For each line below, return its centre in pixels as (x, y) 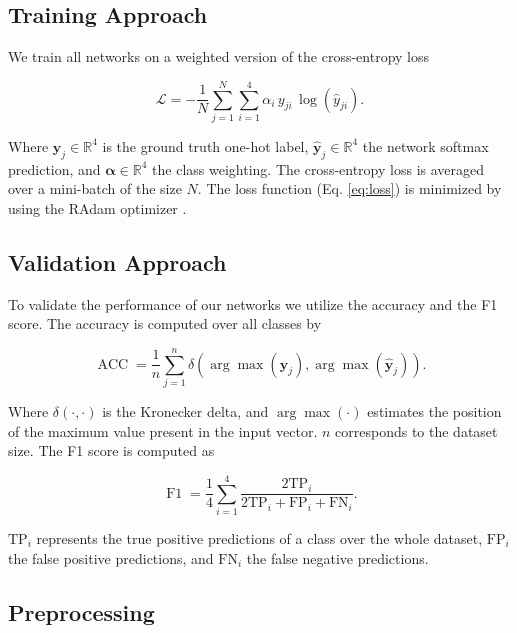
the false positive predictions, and (111, 557)
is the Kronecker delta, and (185, 411)
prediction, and (54, 168)
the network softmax (425, 145)
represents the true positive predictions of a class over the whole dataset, (259, 537)
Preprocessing (81, 611)
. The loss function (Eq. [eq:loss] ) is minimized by (349, 188)
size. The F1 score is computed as (111, 450)
